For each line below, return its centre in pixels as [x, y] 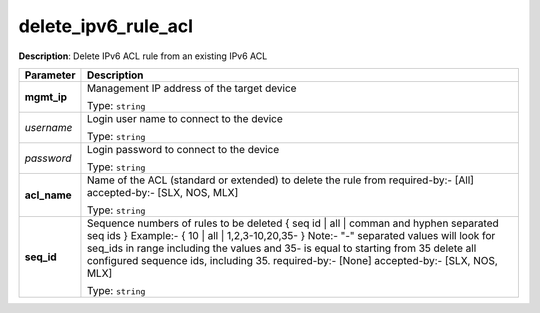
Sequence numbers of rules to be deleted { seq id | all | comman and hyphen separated [292, 223]
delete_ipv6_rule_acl [106, 26]
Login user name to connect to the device [185, 118]
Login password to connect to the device [183, 149]
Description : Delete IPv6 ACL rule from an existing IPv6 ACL [143, 56]
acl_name [48, 195]
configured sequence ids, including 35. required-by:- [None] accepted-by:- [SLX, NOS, [292, 260]
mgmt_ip [46, 97]
